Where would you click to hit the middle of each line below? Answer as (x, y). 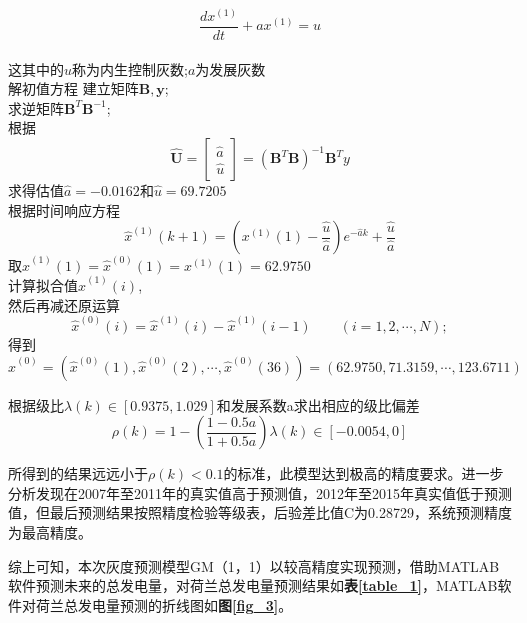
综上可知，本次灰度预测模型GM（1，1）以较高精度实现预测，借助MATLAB (254, 565)
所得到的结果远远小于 (78, 473)
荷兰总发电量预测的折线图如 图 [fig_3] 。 (164, 604)
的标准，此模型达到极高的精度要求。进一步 (363, 473)
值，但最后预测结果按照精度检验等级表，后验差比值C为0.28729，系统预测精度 (260, 512)
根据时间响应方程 (64, 209)
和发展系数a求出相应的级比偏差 (318, 404)
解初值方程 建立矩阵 (73, 88)
